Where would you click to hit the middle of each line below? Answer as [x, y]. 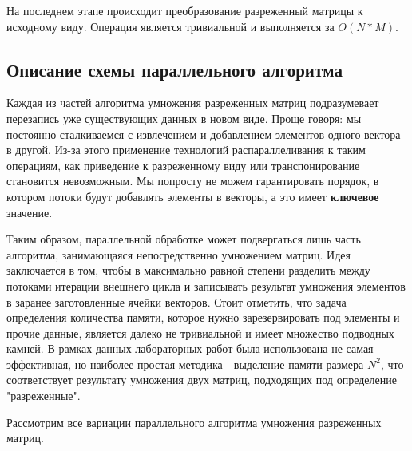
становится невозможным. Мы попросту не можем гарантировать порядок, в [193, 181]
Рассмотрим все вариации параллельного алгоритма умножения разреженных [194, 422]
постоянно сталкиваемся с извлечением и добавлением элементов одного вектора [204, 134]
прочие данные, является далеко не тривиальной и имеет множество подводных [200, 332]
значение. [30, 212]
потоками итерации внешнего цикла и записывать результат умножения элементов [206, 285]
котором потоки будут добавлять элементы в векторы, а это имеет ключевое [193, 196]
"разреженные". [44, 396]
